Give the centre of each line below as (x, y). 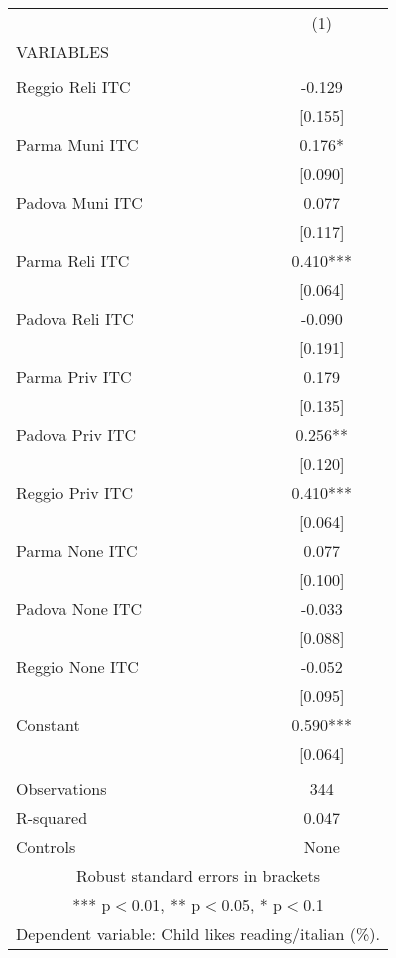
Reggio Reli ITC (73, 86)
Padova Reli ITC (75, 318)
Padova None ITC (79, 608)
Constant (48, 724)
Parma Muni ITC (77, 144)
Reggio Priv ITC (74, 492)
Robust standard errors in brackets (198, 875)
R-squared (52, 817)
